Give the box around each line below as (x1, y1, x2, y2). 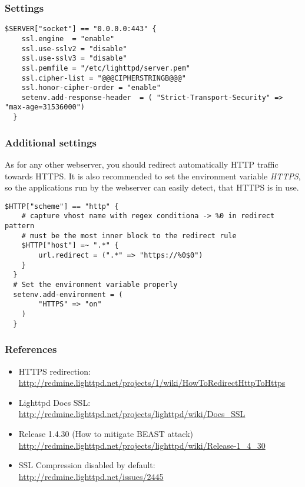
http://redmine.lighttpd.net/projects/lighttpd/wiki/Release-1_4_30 (18, 439, 266, 451)
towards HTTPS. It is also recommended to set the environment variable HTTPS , (5, 169, 301, 182)
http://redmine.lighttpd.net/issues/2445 (18, 470, 164, 482)
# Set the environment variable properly (13, 281, 178, 289)
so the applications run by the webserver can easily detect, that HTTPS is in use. (5, 181, 299, 194)
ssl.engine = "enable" (21, 34, 115, 43)
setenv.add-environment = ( (13, 290, 123, 299)
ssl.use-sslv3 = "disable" (21, 54, 127, 63)
